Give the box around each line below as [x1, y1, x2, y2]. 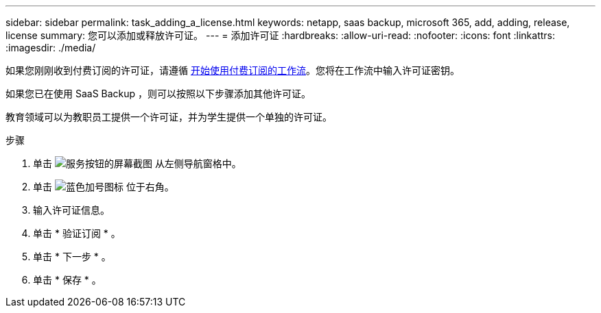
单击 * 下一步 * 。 [33, 251, 111, 262]
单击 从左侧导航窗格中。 [33, 158, 241, 169]
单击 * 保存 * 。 [33, 274, 102, 286]
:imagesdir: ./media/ [5, 42, 96, 53]
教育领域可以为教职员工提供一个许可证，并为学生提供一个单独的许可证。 [5, 111, 332, 123]
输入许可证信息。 [33, 204, 110, 216]
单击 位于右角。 [33, 181, 174, 192]
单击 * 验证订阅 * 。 [33, 227, 121, 239]
